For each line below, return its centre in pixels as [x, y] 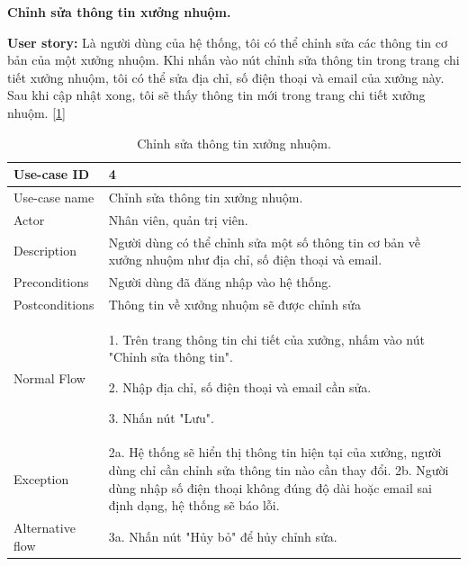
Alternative [45, 528]
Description [45, 251]
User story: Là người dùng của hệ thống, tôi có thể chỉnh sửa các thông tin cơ [227, 42]
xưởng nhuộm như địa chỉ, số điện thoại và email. [245, 260]
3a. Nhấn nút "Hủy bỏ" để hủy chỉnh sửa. [223, 536]
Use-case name [54, 197]
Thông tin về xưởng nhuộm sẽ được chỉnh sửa [234, 304]
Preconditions [51, 282]
